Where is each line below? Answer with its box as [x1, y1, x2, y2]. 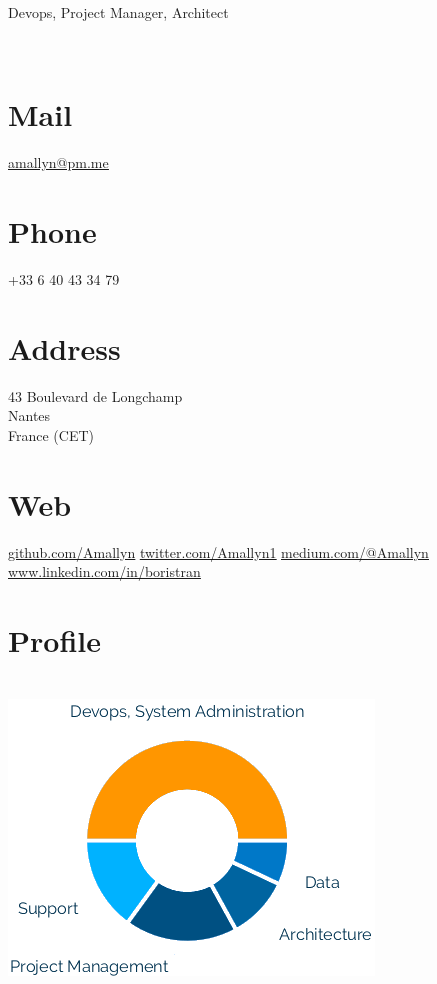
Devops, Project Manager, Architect [8, 2, 229, 22]
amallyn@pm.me [8, 152, 109, 173]
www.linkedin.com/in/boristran [8, 561, 201, 582]
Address [8, 327, 121, 368]
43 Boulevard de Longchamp [8, 385, 183, 406]
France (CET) [8, 424, 94, 445]
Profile [8, 620, 101, 661]
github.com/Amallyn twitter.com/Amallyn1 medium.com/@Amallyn [8, 541, 429, 562]
